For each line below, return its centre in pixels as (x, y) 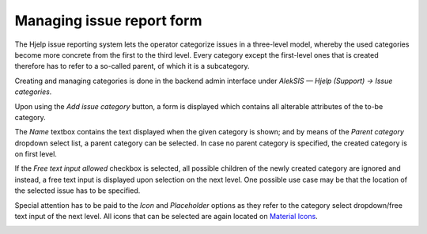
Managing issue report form (108, 21)
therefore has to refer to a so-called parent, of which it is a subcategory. (132, 66)
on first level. (36, 154)
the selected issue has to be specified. (77, 191)
